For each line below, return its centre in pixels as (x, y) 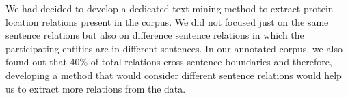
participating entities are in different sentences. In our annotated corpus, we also (174, 48)
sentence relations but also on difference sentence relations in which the (155, 35)
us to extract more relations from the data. (96, 88)
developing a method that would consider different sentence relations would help (174, 75)
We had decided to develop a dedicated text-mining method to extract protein (170, 8)
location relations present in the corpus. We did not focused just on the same (167, 21)
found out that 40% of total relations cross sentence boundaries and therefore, (169, 62)
